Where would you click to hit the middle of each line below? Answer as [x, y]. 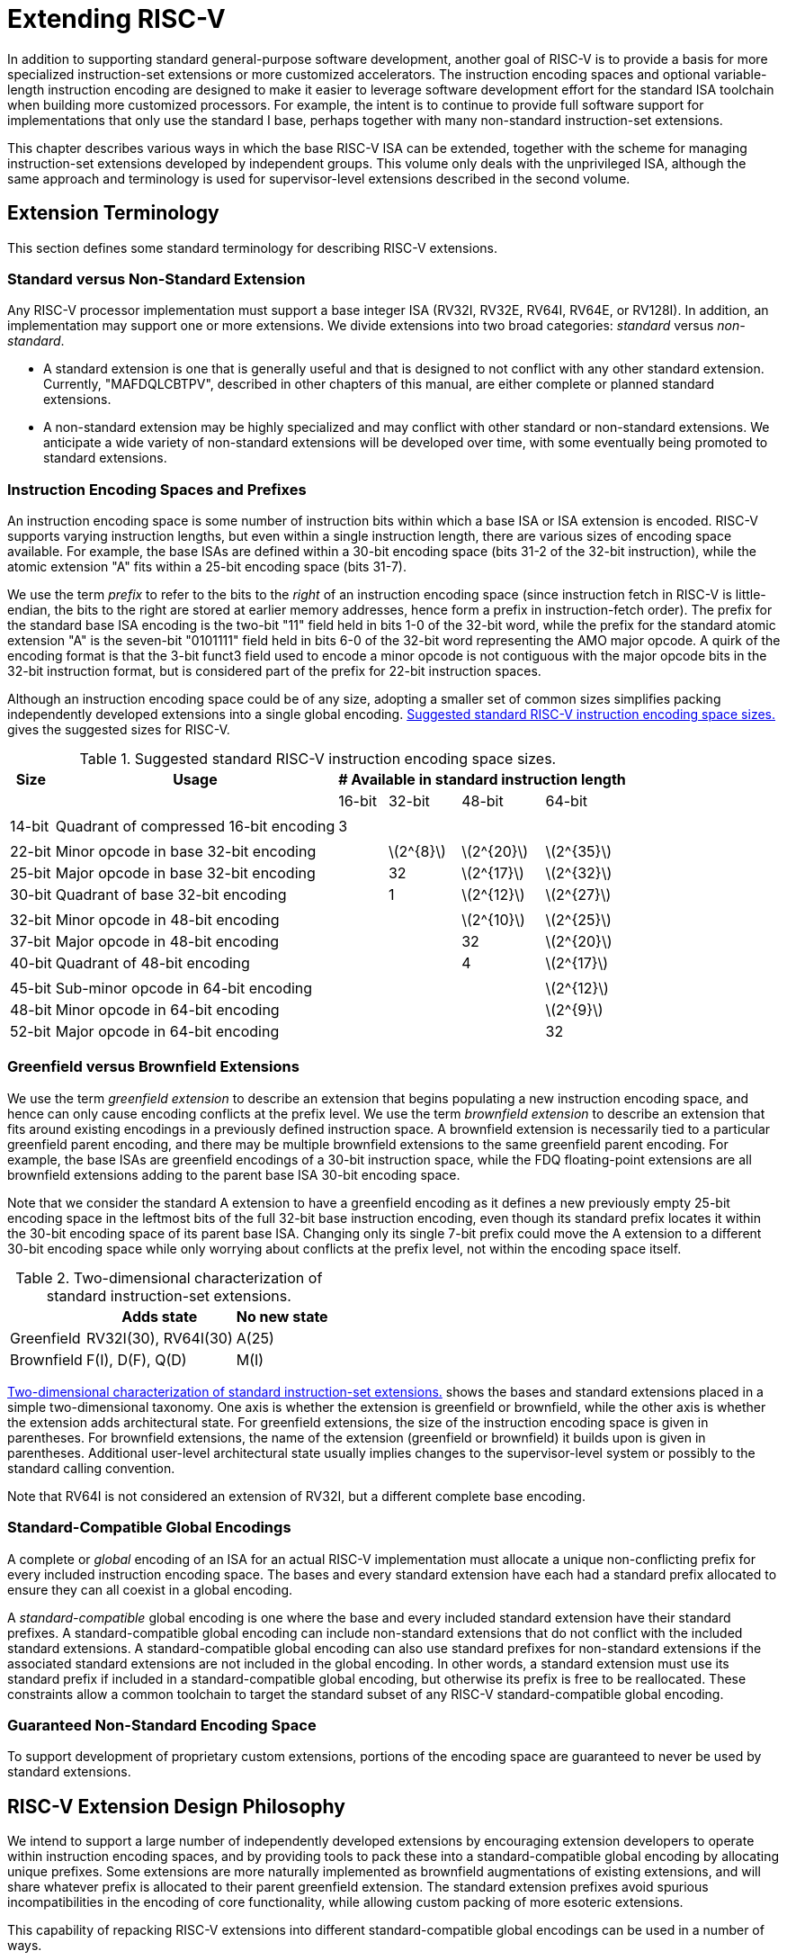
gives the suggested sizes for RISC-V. [119, 730]
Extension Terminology [113, 213]
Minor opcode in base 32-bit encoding [186, 852]
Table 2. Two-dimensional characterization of [169, 1277]
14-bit [30, 827]
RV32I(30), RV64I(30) [159, 1338]
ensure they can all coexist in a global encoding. [150, 1589]
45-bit [31, 989]
